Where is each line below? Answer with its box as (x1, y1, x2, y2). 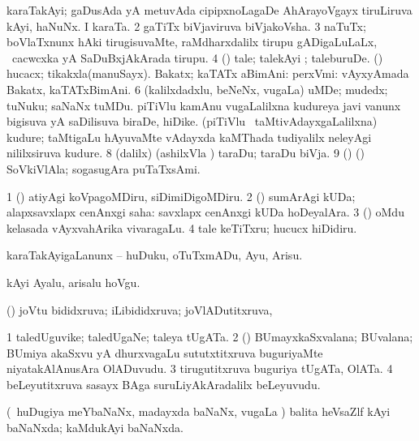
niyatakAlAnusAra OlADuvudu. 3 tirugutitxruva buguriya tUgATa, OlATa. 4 (6, 360, 393, 377)
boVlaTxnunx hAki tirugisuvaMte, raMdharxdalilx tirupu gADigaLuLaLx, (6, 33, 378, 50)
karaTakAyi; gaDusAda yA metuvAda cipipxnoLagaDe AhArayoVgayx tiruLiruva (6, 2, 413, 18)
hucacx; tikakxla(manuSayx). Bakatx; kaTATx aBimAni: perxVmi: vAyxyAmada (6, 65, 409, 82)
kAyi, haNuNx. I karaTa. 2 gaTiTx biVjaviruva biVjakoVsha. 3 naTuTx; (6, 17, 366, 34)
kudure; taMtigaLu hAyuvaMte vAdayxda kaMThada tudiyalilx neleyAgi (6, 128, 372, 145)
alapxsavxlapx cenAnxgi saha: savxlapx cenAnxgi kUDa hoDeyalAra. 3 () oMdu (6, 203, 404, 220)
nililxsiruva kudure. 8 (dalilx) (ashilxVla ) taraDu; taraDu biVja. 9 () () (6, 144, 365, 161)
